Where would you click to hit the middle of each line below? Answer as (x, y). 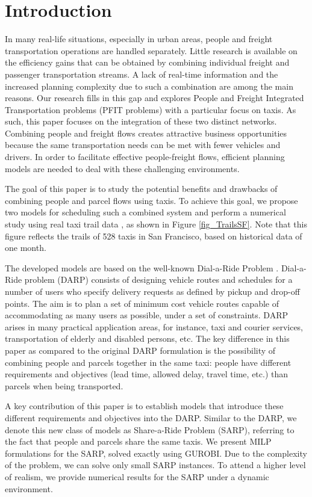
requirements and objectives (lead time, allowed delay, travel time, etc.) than (147, 374)
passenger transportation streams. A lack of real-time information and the (142, 74)
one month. (26, 248)
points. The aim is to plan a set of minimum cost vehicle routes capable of (142, 303)
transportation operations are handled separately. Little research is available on (151, 50)
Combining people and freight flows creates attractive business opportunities (146, 133)
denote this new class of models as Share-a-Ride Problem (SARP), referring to (150, 429)
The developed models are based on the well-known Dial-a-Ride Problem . (142, 267)
